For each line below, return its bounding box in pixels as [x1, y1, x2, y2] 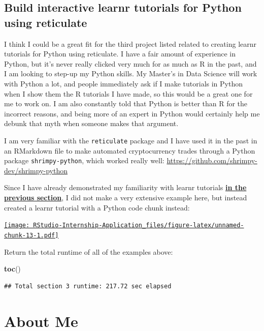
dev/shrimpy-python [4, 165, 68, 175]
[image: [4, 222, 30, 229]
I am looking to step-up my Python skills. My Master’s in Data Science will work [4, 68, 257, 79]
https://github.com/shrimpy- [167, 155, 257, 166]
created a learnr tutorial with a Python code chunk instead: [4, 202, 190, 213]
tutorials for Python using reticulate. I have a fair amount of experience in [4, 48, 236, 59]
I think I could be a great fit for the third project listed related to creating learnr [4, 38, 257, 49]
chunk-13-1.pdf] [4, 231, 59, 239]
